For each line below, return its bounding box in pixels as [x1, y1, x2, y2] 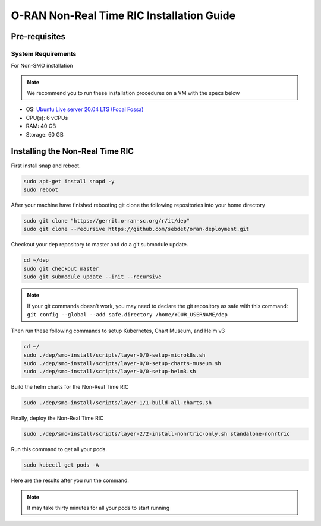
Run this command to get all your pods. [11, 446, 107, 453]
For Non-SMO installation [11, 62, 74, 69]
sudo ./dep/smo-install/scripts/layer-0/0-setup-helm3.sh [23, 368, 196, 375]
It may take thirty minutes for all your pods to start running [27, 505, 170, 512]
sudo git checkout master [23, 265, 99, 272]
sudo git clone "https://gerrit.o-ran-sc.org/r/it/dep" [23, 217, 190, 224]
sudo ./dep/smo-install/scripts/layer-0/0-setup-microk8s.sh [23, 351, 206, 359]
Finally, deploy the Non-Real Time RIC [11, 414, 104, 422]
